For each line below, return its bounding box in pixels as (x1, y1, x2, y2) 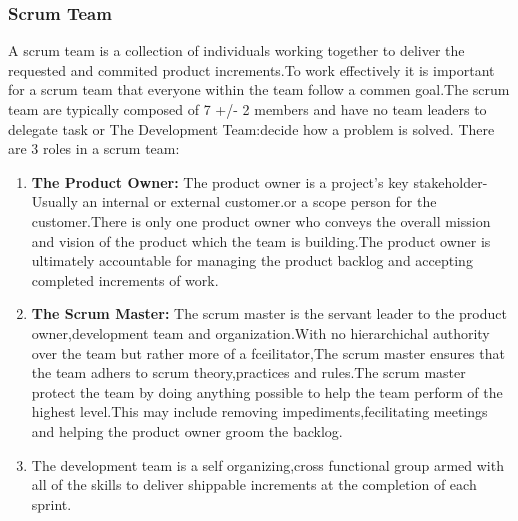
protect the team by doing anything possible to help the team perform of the (31, 381, 503, 402)
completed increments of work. (31, 269, 219, 290)
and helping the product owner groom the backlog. (31, 420, 343, 441)
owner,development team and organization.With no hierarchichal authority (31, 322, 490, 343)
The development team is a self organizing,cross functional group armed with (31, 454, 504, 475)
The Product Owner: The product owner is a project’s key (31, 171, 409, 192)
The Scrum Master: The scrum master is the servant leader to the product (31, 303, 507, 324)
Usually (31, 191, 78, 212)
